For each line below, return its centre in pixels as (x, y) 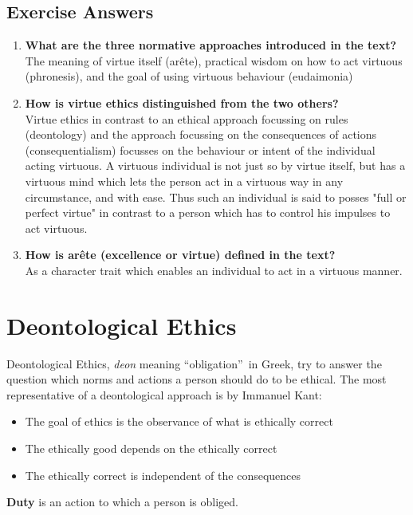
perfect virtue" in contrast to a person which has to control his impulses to (208, 212)
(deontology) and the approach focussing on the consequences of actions (201, 134)
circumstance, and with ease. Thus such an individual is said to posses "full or (216, 197)
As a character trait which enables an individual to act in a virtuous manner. (214, 270)
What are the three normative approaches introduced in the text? (211, 45)
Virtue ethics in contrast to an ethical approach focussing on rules (187, 118)
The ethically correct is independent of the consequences (163, 475)
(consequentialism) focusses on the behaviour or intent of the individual (200, 149)
